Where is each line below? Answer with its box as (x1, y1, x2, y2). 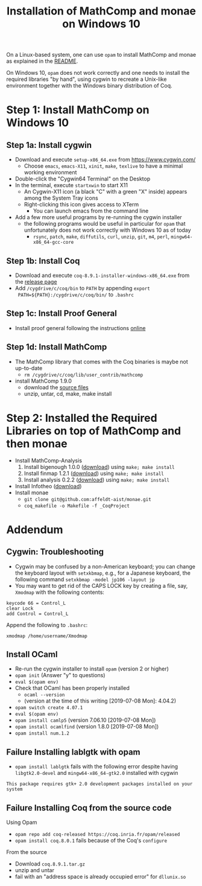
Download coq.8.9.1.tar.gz (14, 860, 86, 867)
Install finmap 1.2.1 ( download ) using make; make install (24, 470, 164, 477)
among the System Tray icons (24, 194, 98, 202)
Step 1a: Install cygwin (6, 140, 92, 150)
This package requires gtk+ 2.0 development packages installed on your (6, 781, 193, 787)
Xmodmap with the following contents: (14, 588, 104, 596)
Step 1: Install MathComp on (6, 103, 150, 117)
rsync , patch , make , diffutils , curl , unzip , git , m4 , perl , (33, 233, 170, 240)
